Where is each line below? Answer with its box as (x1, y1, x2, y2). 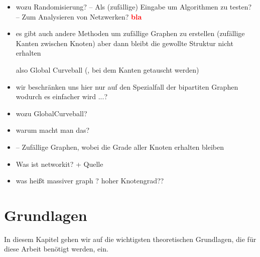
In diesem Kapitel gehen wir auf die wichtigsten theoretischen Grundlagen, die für (4, 233, 256, 244)
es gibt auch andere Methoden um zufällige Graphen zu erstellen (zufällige (16, 28, 245, 39)
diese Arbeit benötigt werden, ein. (4, 243, 108, 254)
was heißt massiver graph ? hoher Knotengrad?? (16, 175, 164, 186)
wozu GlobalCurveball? (16, 108, 87, 118)
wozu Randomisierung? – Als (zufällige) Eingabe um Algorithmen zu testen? (16, 2, 252, 12)
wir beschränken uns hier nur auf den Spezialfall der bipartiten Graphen (16, 81, 238, 92)
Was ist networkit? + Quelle (16, 158, 103, 169)
